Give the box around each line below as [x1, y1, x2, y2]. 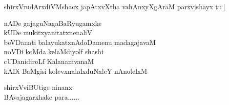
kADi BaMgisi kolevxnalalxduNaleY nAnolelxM [4, 65, 147, 76]
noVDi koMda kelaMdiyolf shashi [4, 46, 104, 57]
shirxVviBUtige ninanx [4, 82, 72, 92]
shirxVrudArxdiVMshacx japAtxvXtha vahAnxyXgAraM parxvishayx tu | [4, 1, 226, 11]
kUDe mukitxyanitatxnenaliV [4, 27, 92, 38]
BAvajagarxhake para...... [4, 91, 80, 102]
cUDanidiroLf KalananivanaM [4, 56, 94, 66]
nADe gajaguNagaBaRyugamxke [4, 18, 102, 28]
